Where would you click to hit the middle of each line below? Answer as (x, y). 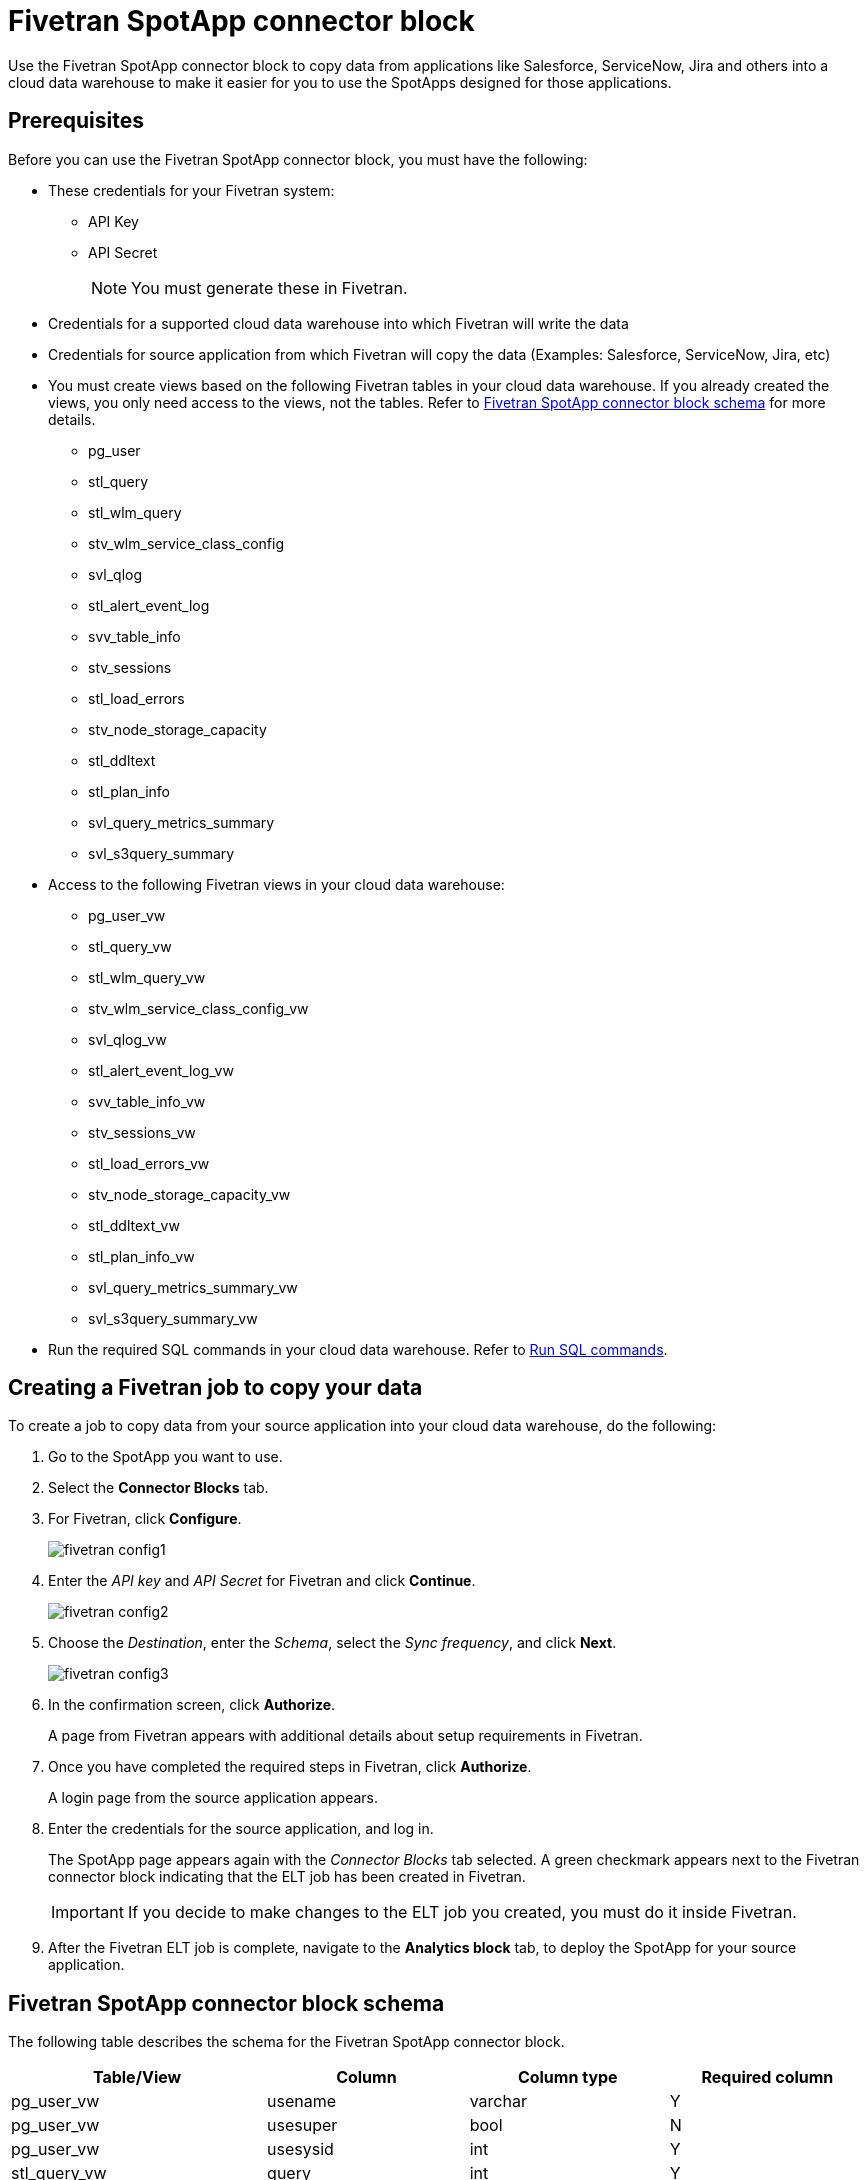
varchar (498, 2101)
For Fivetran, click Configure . (145, 1519)
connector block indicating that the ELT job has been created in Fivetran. (287, 1877)
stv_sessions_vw (142, 1132)
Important (87, 1912)
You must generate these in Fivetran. (269, 287)
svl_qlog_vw (127, 1039)
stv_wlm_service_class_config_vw (198, 1008)
